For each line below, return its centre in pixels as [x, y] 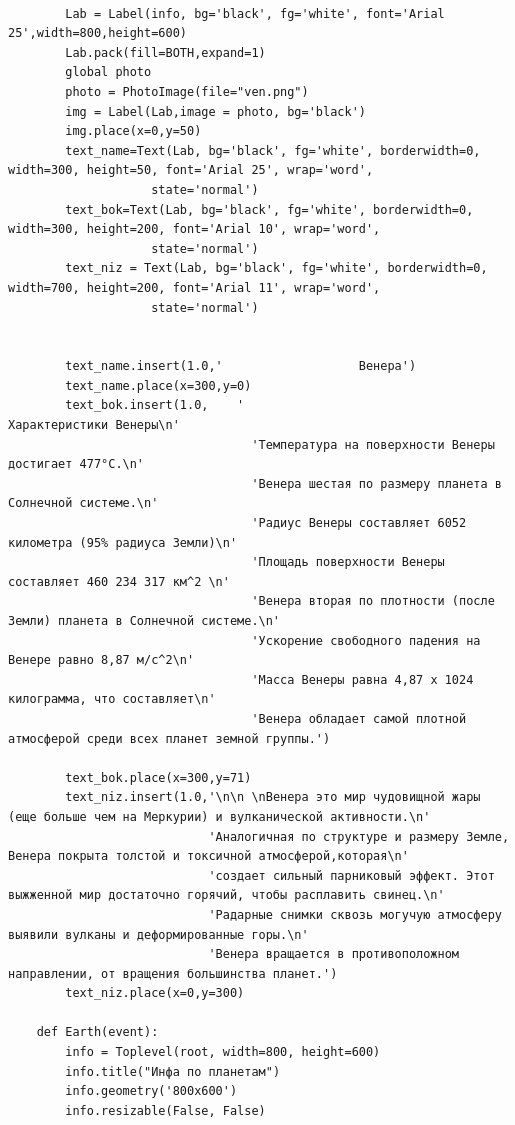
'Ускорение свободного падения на [366, 640]
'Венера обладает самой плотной [359, 718]
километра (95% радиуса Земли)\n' [123, 542]
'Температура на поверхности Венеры [373, 444]
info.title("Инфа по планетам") [173, 1071]
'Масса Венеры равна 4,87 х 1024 [362, 679]
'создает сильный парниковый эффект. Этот [351, 875]
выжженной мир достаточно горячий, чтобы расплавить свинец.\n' [226, 895]
